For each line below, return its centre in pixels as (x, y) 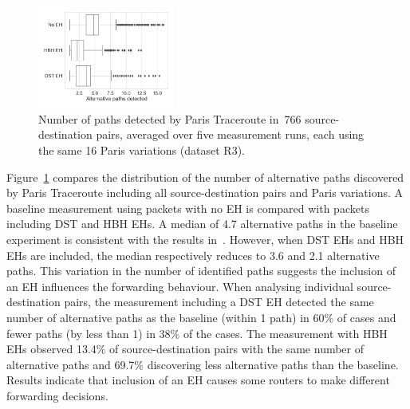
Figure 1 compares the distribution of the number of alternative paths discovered (205, 177)
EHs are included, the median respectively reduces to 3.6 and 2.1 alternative (193, 255)
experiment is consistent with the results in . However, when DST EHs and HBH (205, 239)
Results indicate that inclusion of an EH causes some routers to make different (198, 380)
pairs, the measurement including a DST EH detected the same (219, 302)
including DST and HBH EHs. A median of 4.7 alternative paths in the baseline (202, 224)
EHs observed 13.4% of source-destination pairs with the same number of (185, 349)
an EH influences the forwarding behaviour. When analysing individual (180, 286)
